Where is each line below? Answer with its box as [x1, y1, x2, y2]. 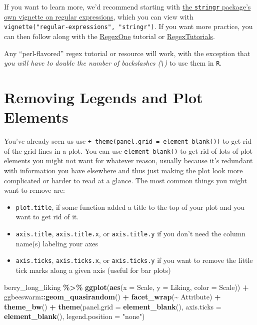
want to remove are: [4, 185, 65, 195]
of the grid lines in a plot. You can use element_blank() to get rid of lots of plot [4, 145, 252, 156]
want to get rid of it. [15, 211, 79, 222]
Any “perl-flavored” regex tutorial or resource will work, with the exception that [4, 48, 250, 58]
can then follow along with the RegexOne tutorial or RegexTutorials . [4, 31, 215, 41]
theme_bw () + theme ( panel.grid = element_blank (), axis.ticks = [4, 301, 221, 311]
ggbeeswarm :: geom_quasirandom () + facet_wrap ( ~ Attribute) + [4, 291, 221, 302]
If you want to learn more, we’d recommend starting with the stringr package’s [4, 2, 251, 12]
